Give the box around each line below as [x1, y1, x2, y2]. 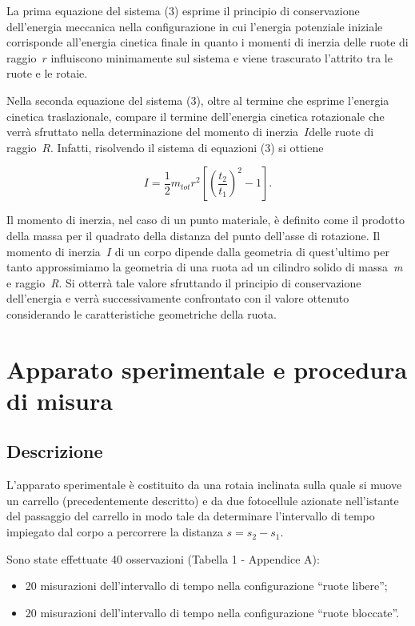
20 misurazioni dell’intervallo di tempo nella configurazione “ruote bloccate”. [25, 604, 400, 620]
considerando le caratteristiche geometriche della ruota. [6, 305, 277, 322]
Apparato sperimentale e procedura [6, 352, 408, 385]
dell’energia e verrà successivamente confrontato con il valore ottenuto [6, 290, 349, 307]
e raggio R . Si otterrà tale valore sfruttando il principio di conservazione [6, 274, 361, 291]
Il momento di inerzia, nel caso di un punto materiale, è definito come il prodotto [6, 211, 405, 228]
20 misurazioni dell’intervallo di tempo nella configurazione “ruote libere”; [25, 577, 388, 594]
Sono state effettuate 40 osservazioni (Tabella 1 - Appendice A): [6, 550, 320, 567]
